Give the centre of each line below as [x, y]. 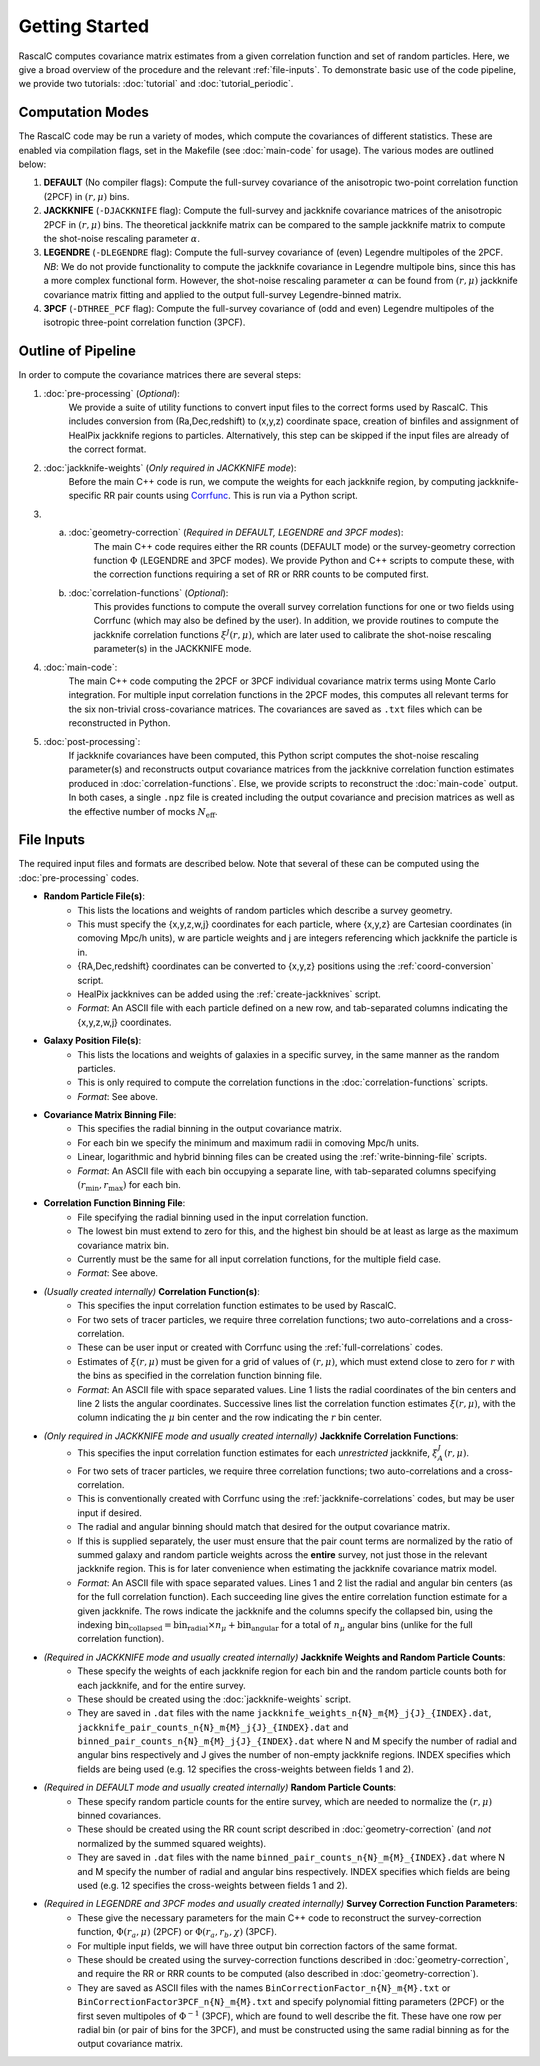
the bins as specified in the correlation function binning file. [200, 1376]
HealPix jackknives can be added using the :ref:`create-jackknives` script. [229, 994]
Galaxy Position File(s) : [92, 1041]
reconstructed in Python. [119, 723]
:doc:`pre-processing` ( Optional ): [111, 393]
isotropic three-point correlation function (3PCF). [144, 322]
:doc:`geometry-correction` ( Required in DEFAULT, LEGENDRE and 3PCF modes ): [236, 532]
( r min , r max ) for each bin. [129, 1186]
